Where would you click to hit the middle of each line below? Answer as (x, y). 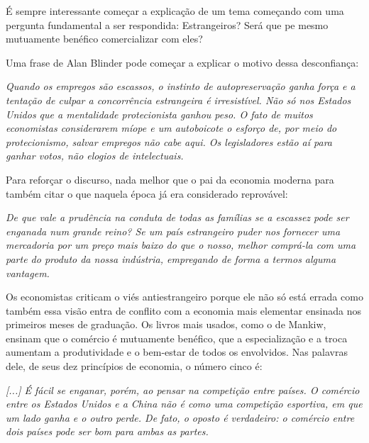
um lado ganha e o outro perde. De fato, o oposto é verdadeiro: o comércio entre (180, 417)
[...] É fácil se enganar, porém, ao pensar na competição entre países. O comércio (183, 389)
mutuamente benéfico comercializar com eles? (104, 39)
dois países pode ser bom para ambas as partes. (107, 431)
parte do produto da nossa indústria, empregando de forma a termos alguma (171, 258)
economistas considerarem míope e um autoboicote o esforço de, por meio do (171, 128)
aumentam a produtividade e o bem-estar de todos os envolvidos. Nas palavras (177, 352)
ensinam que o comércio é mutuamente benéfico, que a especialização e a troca (177, 338)
